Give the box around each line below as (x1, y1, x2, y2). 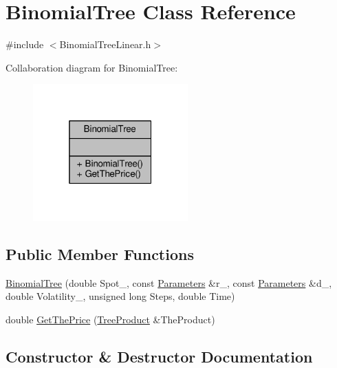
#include (6, 37, 44, 52)
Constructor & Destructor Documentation (6, 345, 313, 367)
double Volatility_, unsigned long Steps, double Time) (6, 289, 235, 303)
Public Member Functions (6, 243, 194, 264)
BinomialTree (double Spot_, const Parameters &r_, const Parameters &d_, (6, 275, 332, 290)
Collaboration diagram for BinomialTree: (6, 60, 178, 74)
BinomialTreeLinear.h (59, 37, 151, 52)
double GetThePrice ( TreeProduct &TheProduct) (6, 312, 215, 326)
